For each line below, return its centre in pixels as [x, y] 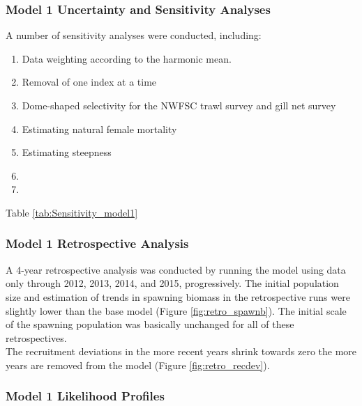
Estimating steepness [67, 152]
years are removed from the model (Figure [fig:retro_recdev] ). [138, 365]
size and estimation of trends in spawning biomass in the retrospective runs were [178, 296]
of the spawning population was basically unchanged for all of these [150, 324]
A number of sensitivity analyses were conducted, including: [134, 35]
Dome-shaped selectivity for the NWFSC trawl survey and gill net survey [179, 105]
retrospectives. [36, 337]
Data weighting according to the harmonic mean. [127, 58]
